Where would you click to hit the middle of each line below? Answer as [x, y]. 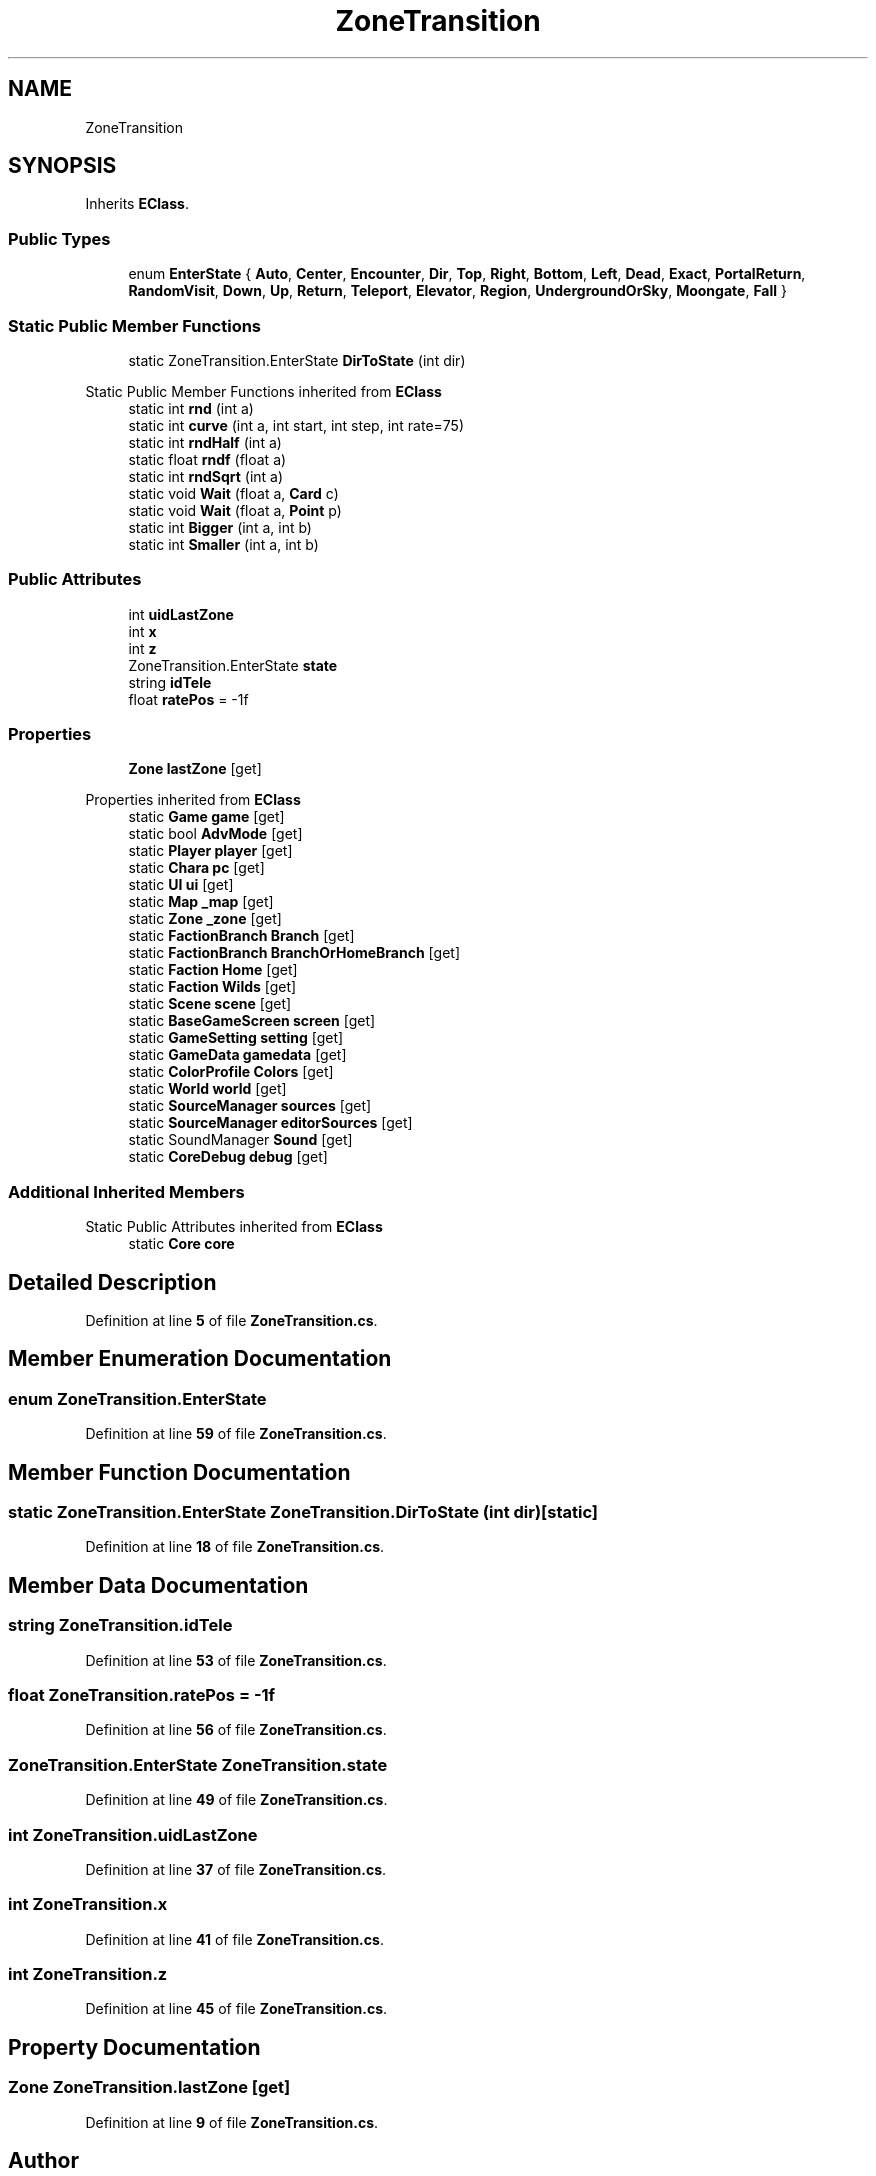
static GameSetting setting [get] [236, 1038]
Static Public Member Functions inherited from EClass [263, 391]
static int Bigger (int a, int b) [220, 527]
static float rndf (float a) [207, 459]
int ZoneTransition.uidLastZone [133, 1834]
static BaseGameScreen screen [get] [252, 1021]
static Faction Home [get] [213, 970]
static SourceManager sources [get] [250, 1106]
